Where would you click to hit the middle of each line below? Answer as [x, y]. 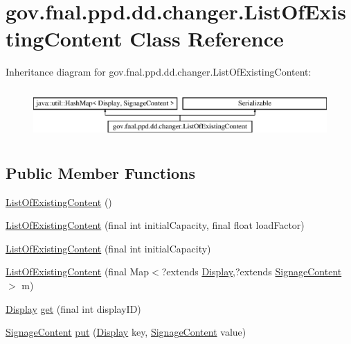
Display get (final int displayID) [73, 308]
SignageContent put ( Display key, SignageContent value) [126, 332]
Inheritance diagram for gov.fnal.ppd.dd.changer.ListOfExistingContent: [159, 72]
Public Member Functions [100, 172]
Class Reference [207, 38]
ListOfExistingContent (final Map [78, 272]
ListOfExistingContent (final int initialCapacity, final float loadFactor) [155, 225]
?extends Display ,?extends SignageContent [252, 272]
